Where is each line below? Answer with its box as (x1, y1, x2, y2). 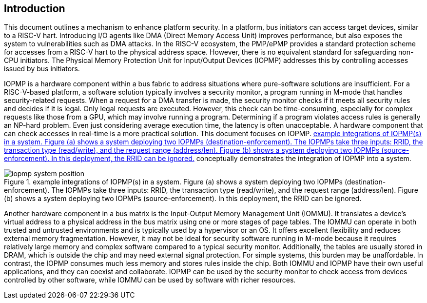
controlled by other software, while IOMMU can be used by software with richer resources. (4, 276, 296, 284)
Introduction (4, 2, 65, 15)
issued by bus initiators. (4, 64, 80, 73)
